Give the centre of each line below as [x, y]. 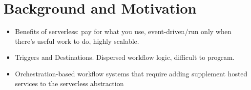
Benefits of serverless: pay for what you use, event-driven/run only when [123, 31]
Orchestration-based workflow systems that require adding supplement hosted [131, 73]
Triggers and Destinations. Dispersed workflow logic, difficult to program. [125, 57]
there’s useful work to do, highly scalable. [77, 41]
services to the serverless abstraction [69, 83]
